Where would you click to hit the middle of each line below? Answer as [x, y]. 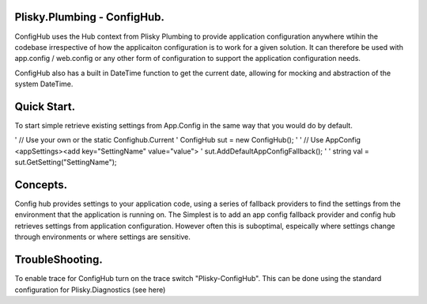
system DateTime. [44, 84]
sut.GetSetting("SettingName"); [66, 162]
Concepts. [41, 185]
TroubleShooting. [59, 260]
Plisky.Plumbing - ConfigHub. [90, 17]
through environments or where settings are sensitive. [103, 237]
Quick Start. [45, 106]
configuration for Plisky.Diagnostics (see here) [90, 290]
